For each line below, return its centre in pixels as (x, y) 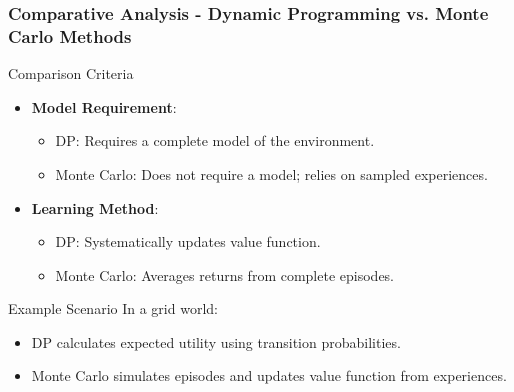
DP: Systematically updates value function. (188, 241)
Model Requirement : (104, 106)
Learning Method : (95, 207)
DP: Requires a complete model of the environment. (215, 140)
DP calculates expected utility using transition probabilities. (216, 341)
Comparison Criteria (71, 73)
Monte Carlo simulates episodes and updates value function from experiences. (269, 375)
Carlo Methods (70, 35)
